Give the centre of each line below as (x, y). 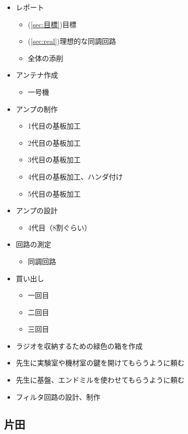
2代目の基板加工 (54, 142)
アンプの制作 (37, 109)
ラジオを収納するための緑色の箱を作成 (79, 346)
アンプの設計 (37, 210)
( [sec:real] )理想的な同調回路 (72, 41)
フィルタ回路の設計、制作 (58, 396)
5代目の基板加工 (54, 193)
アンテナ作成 (37, 75)
